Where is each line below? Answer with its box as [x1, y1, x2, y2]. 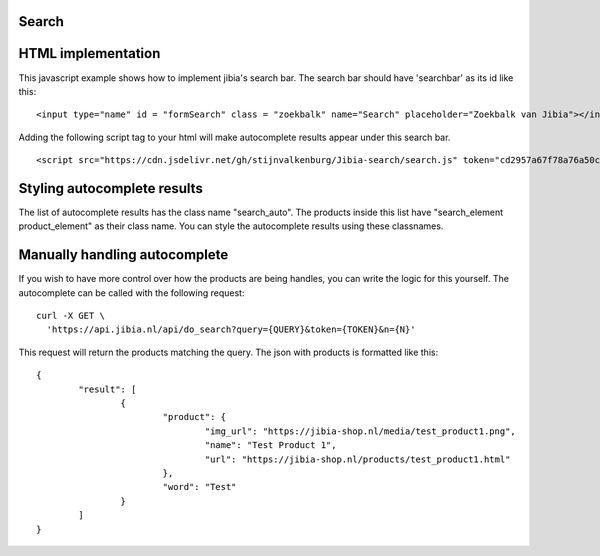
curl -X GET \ [36, 310, 105, 322]
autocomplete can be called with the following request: [18, 286, 245, 299]
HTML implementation [18, 45, 161, 62]
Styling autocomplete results [18, 180, 204, 197]
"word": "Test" [162, 481, 237, 493]
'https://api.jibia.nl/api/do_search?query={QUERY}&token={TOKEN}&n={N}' [46, 324, 416, 335]
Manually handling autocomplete [18, 246, 229, 264]
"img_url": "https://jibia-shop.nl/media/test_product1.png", [204, 425, 517, 437]
